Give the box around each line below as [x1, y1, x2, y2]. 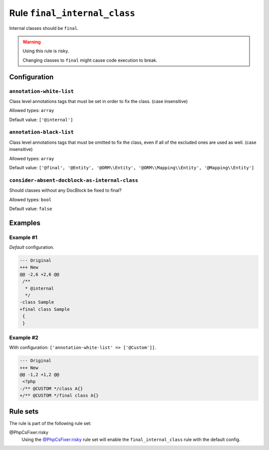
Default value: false [9, 206, 52, 212]
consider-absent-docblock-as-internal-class [9, 177, 138, 184]
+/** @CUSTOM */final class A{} [19, 393, 99, 398]
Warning [22, 39, 41, 45]
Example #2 [9, 334, 39, 341]
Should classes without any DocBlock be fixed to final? [9, 187, 122, 194]
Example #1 [9, 234, 37, 241]
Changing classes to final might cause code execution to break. [22, 57, 158, 63]
